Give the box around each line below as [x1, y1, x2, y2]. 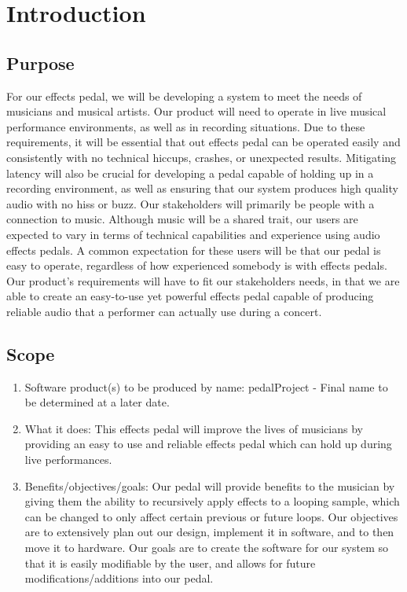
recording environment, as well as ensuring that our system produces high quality [6, 180, 398, 197]
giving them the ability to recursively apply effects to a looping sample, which [24, 493, 400, 509]
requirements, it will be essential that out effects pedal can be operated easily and [6, 134, 401, 150]
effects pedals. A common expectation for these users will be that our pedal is [6, 241, 381, 258]
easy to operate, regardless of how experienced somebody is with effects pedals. [6, 257, 387, 274]
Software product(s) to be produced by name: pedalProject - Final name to [24, 378, 388, 395]
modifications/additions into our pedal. [24, 570, 214, 586]
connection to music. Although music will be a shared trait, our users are [6, 211, 358, 227]
